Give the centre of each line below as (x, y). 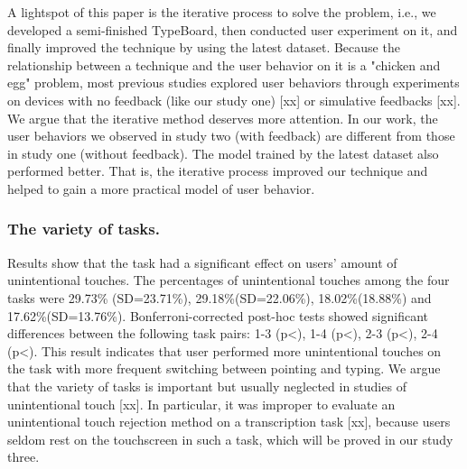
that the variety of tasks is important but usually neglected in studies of (207, 386)
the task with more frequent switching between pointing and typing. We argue (224, 368)
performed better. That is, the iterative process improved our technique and (218, 171)
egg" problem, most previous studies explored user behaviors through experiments (233, 83)
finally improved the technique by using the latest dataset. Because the (204, 47)
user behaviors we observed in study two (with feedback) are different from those (231, 136)
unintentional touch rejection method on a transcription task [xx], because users (229, 422)
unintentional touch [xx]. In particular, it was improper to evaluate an (201, 404)
